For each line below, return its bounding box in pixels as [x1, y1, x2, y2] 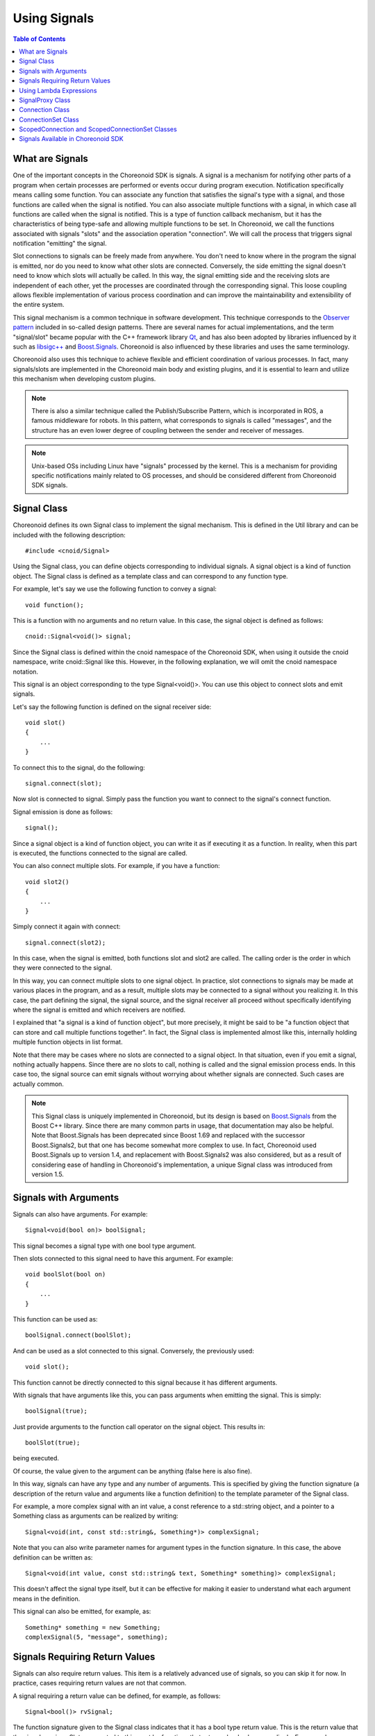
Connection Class [19, 106, 70, 114]
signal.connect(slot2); [25, 938, 106, 946]
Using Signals [12, 10, 94, 26]
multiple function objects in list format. [12, 1038, 123, 1046]
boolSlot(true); [25, 1439, 81, 1447]
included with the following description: [12, 531, 126, 539]
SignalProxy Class [19, 96, 71, 104]
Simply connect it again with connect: [12, 922, 121, 930]
